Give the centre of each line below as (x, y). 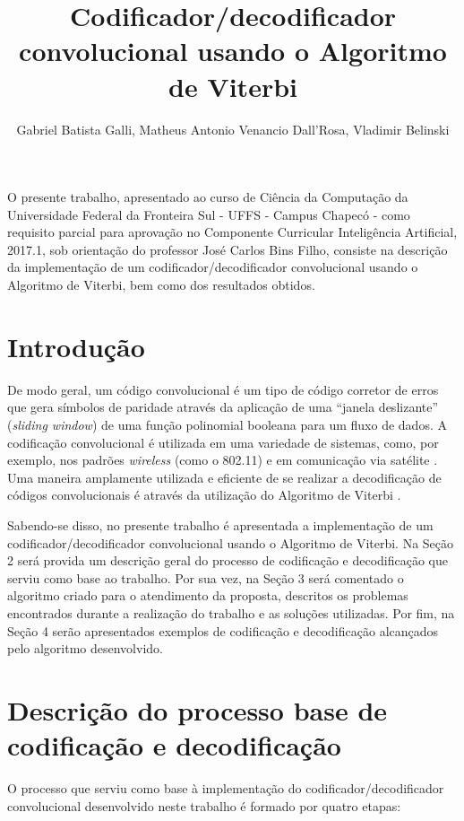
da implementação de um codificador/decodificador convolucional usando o (213, 267)
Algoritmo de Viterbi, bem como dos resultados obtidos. (161, 285)
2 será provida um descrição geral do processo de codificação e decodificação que (228, 560)
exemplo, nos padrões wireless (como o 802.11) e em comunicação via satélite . (223, 460)
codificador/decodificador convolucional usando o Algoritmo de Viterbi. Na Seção (231, 542)
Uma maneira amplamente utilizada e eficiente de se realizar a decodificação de (224, 477)
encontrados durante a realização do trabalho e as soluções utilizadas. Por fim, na (231, 612)
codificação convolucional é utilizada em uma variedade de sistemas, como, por (223, 442)
